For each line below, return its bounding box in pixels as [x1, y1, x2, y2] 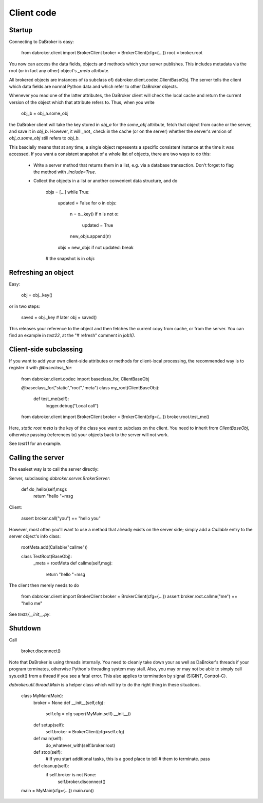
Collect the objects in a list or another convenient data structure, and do [33, 178, 178, 184]
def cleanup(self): [33, 763, 69, 768]
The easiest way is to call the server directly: [9, 466, 99, 472]
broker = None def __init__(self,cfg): [33, 700, 105, 705]
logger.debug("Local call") [45, 402, 99, 408]
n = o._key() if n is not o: [70, 211, 119, 217]
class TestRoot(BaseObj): [21, 553, 72, 559]
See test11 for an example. [9, 441, 62, 446]
